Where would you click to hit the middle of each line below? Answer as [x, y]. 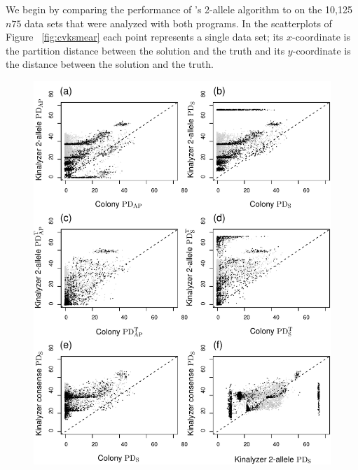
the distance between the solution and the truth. [110, 64]
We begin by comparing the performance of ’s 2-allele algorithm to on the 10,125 [179, 9]
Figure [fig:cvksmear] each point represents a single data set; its [145, 37]
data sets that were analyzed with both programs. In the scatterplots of [178, 23]
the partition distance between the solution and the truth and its [145, 50]
